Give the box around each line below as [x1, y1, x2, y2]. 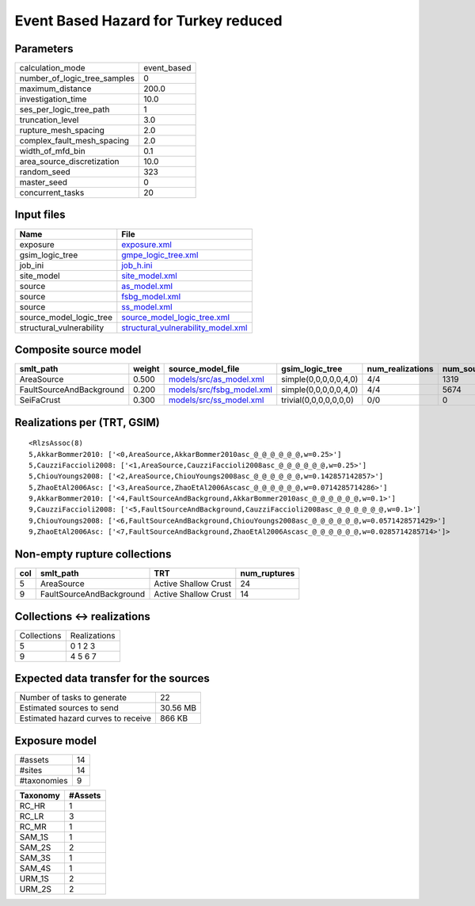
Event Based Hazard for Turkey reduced [14, 12, 283, 29]
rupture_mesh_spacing [19, 125, 104, 136]
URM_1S [19, 873, 49, 884]
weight [133, 364, 160, 375]
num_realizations [367, 364, 434, 375]
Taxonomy [19, 790, 61, 801]
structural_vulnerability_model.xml [121, 322, 248, 333]
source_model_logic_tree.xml [121, 311, 230, 322]
